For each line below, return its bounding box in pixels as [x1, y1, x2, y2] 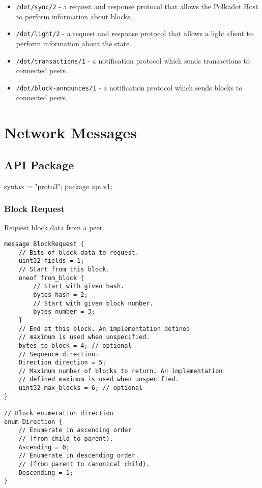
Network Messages [4, 122, 137, 143]
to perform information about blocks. [16, 11, 132, 21]
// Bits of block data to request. [18, 249, 139, 256]
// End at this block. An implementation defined [18, 325, 190, 332]
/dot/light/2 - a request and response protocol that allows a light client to [16, 28, 253, 39]
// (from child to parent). [18, 435, 113, 443]
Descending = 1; [18, 469, 74, 476]
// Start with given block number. [33, 299, 154, 307]
